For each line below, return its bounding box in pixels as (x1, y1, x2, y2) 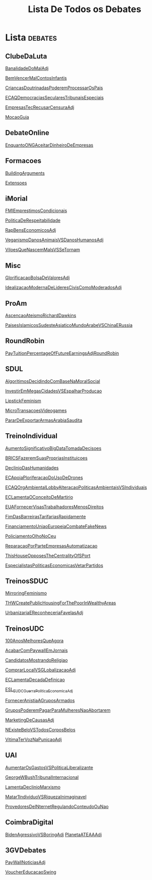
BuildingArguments (5, 170, 45, 176)
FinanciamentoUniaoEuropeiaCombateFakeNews (5, 523, 107, 529)
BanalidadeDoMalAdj (5, 65, 49, 71)
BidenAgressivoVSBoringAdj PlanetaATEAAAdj (5, 831, 102, 837)
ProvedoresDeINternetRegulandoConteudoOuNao (5, 803, 109, 809)
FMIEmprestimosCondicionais (5, 208, 67, 214)
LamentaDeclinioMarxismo (5, 784, 61, 790)
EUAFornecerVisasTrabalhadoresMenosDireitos (5, 504, 104, 510)
